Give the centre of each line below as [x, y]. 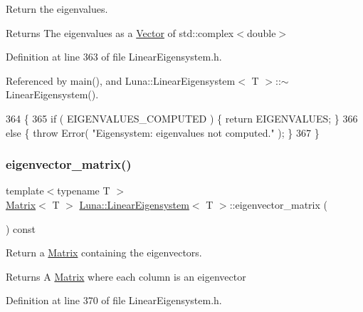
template [25, 191]
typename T [84, 191]
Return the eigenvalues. [57, 9]
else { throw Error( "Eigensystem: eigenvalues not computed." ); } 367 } [163, 132]
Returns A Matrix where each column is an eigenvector [126, 276]
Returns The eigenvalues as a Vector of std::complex [120, 32]
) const [21, 228]
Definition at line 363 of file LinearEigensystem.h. [114, 57]
